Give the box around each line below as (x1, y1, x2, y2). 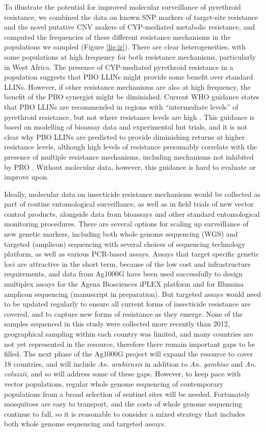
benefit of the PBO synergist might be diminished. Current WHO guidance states (4, 91, 259, 102)
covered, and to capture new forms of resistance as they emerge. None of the (4, 308, 243, 319)
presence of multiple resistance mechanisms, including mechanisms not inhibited (4, 151, 254, 162)
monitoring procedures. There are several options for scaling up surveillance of (4, 218, 249, 229)
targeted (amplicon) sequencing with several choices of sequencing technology (4, 238, 246, 249)
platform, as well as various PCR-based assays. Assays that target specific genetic (4, 248, 259, 259)
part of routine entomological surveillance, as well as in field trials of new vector (4, 198, 254, 209)
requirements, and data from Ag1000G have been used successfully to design (4, 268, 243, 279)
